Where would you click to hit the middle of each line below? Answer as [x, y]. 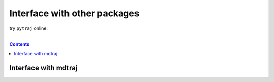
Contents [20, 44]
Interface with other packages [74, 13]
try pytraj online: [29, 28]
